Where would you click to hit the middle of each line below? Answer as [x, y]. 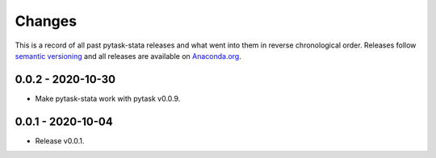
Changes [46, 21]
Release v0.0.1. [60, 140]
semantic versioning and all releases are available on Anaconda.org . [128, 56]
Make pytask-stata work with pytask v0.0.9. [108, 98]
